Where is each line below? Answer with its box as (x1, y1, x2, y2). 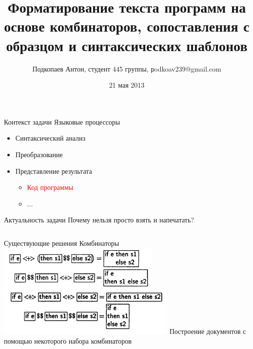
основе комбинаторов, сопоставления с (4, 16, 250, 36)
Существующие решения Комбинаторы (4, 238, 119, 248)
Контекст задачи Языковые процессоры (4, 116, 120, 127)
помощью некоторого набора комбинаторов (4, 335, 132, 346)
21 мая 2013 (109, 80, 145, 90)
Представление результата (15, 165, 92, 176)
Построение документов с (169, 326, 246, 336)
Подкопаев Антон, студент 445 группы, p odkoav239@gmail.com (32, 63, 221, 73)
